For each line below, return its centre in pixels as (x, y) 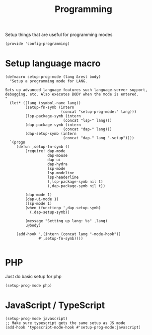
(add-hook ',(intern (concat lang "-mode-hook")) (69, 234)
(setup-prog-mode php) (29, 286)
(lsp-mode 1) (38, 204)
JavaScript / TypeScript (55, 305)
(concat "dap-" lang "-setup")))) (99, 138)
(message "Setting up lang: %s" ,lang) (66, 221)
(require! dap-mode (45, 151)
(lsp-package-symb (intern (53, 116)
